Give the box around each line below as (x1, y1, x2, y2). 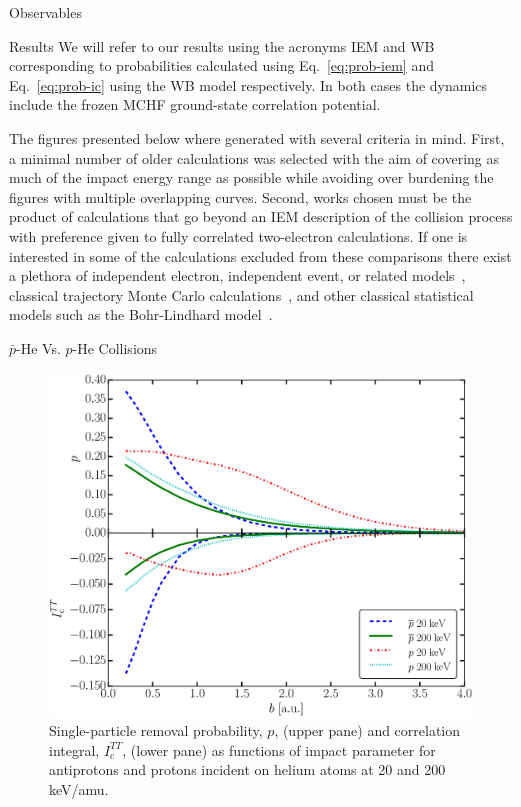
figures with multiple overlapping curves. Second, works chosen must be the (9, 186, 472, 207)
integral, (49, 739, 100, 760)
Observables (9, 2, 82, 22)
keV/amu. (49, 778, 109, 799)
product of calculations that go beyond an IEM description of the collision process (9, 206, 513, 227)
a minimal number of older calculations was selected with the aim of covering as (9, 147, 499, 168)
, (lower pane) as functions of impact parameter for (122, 739, 436, 760)
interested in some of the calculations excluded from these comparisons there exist (9, 245, 512, 266)
